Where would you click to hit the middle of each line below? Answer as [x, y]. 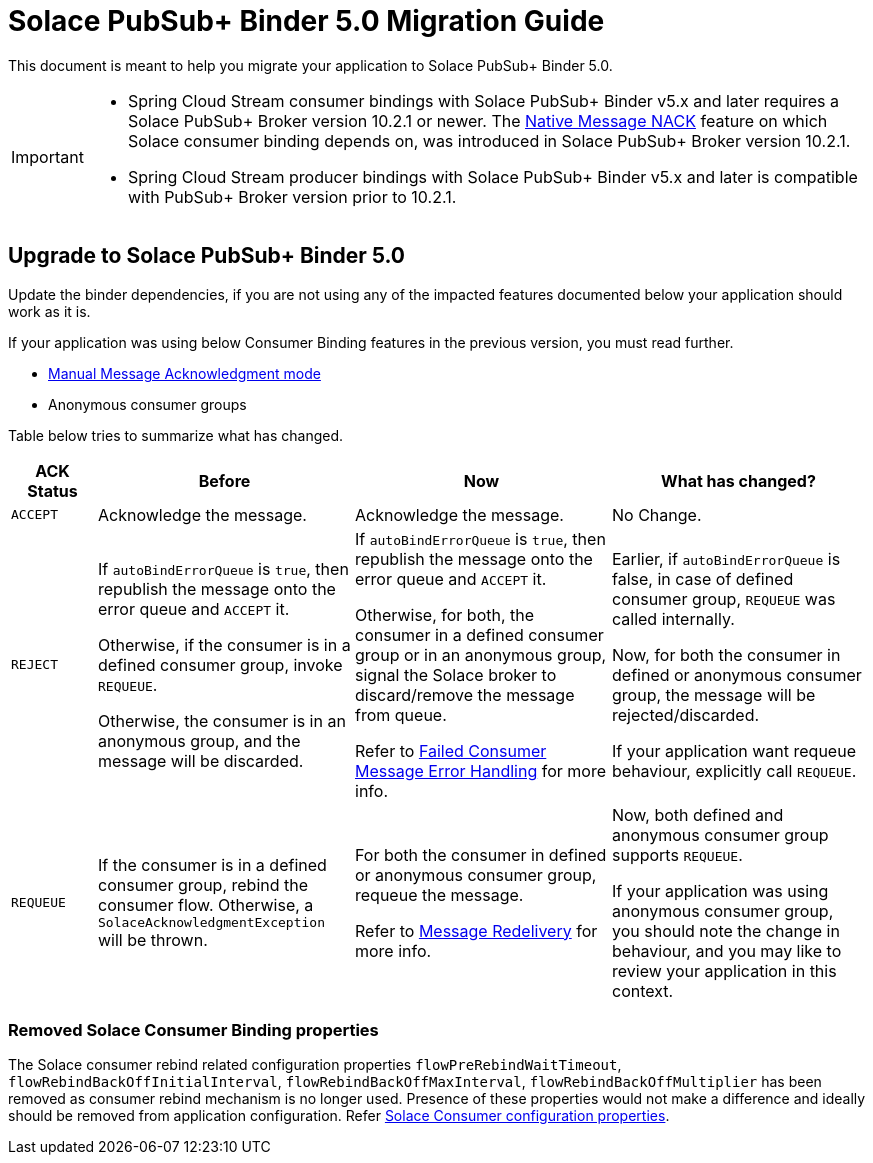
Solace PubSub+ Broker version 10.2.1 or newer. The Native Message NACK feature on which [477, 120]
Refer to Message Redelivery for [476, 930]
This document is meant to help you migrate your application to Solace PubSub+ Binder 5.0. [310, 65]
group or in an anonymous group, [481, 654]
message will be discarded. [201, 760]
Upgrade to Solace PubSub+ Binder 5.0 [207, 256]
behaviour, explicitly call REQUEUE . [734, 770]
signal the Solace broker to [456, 674]
